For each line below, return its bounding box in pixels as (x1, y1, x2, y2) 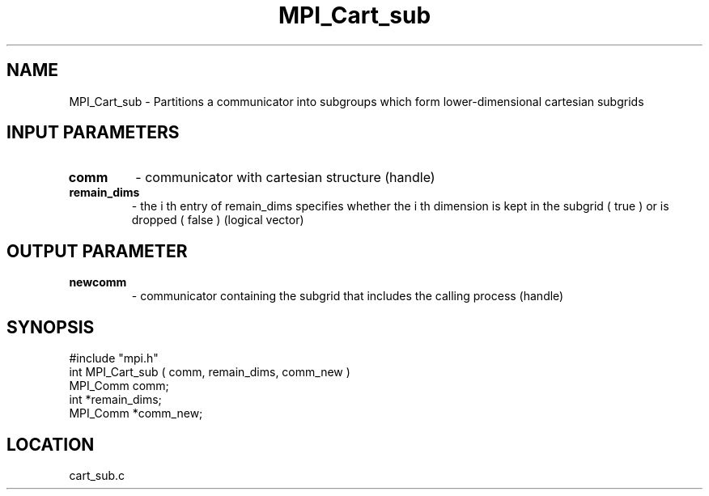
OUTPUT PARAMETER (6, 240, 188, 261)
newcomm (69, 275, 127, 290)
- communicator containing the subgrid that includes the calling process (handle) (131, 289, 564, 303)
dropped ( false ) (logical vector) (131, 213, 304, 227)
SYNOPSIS (6, 316, 95, 337)
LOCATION (6, 434, 95, 455)
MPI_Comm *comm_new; (69, 406, 203, 421)
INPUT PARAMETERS (6, 122, 180, 143)
